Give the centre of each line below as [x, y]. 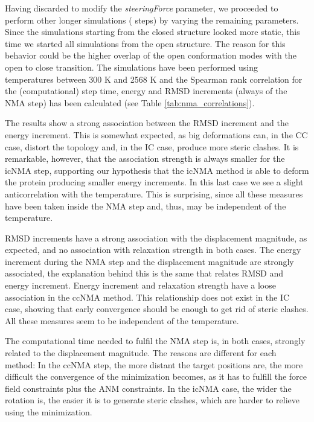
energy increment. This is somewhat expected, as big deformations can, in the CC [156, 134]
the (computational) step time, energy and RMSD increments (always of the [146, 91]
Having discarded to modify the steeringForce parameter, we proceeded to [142, 8]
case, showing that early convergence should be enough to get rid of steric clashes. [157, 309]
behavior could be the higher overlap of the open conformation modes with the [151, 55]
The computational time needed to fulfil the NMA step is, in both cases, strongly [155, 341]
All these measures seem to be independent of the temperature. [122, 320]
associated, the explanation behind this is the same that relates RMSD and [144, 273]
